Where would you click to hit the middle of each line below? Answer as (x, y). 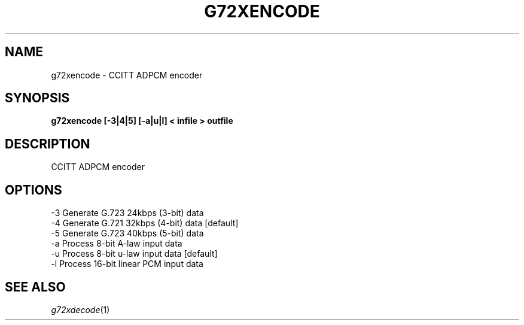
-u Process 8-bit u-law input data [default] (134, 254)
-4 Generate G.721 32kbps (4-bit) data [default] (145, 223)
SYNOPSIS (37, 98)
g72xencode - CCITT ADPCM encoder (127, 75)
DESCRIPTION (48, 144)
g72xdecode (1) (80, 309)
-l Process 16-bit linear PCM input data (127, 264)
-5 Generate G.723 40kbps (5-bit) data (127, 233)
